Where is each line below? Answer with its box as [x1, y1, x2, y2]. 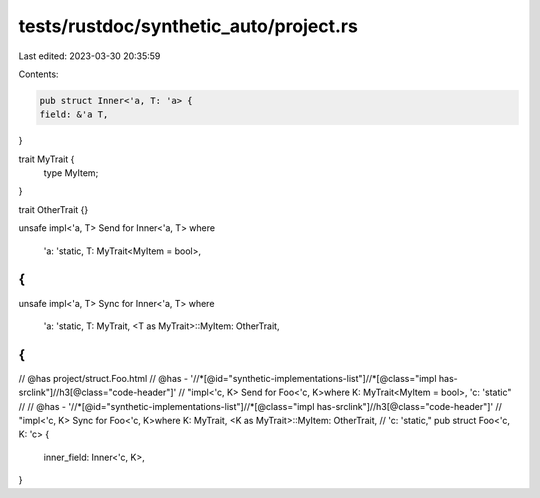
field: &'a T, [39, 109, 109, 120]
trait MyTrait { [18, 153, 75, 165]
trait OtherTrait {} [18, 203, 89, 215]
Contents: [18, 68, 59, 80]
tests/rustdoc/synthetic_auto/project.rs [18, 15, 359, 37]
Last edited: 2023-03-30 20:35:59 [18, 50, 161, 62]
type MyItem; [43, 167, 99, 179]
